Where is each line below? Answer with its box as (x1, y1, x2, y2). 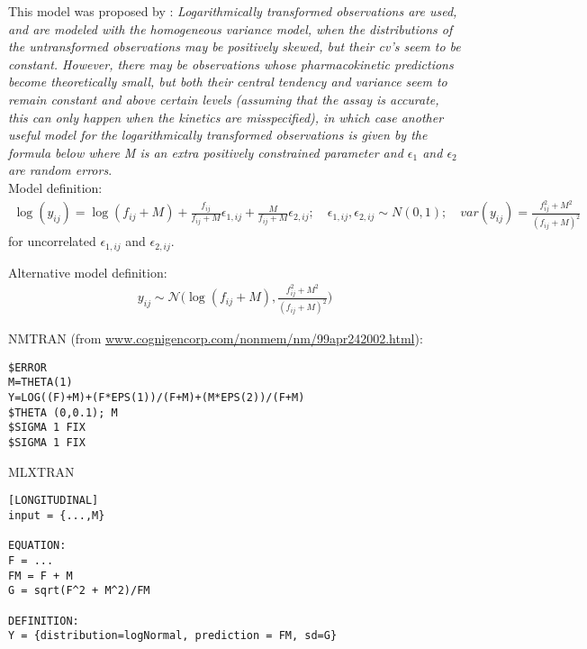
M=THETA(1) (8, 376, 73, 389)
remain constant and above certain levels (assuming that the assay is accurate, (8, 89, 439, 108)
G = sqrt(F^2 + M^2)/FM (8, 584, 150, 598)
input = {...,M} (8, 508, 105, 522)
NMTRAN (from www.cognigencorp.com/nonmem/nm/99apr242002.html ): (8, 329, 423, 348)
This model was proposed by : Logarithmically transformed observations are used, (8, 2, 457, 20)
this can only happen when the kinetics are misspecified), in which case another (8, 107, 444, 126)
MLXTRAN (8, 462, 75, 480)
